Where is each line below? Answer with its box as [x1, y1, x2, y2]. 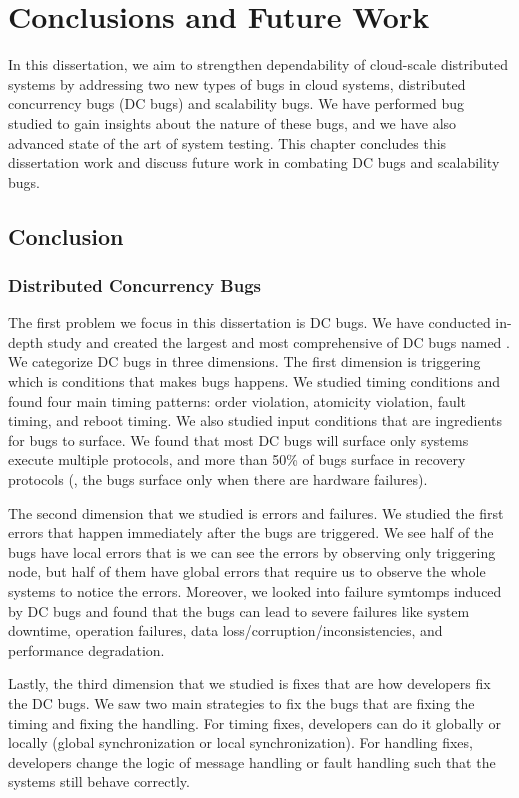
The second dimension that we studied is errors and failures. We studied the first [8, 502, 504, 523]
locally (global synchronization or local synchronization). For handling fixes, [8, 732, 473, 753]
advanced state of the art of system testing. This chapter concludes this [8, 132, 447, 153]
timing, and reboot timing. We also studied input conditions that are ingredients [8, 410, 502, 431]
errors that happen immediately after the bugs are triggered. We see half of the [8, 522, 494, 543]
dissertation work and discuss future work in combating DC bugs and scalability [8, 152, 500, 173]
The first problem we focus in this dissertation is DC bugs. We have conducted [8, 312, 491, 333]
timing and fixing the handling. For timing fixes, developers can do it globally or [8, 712, 501, 733]
